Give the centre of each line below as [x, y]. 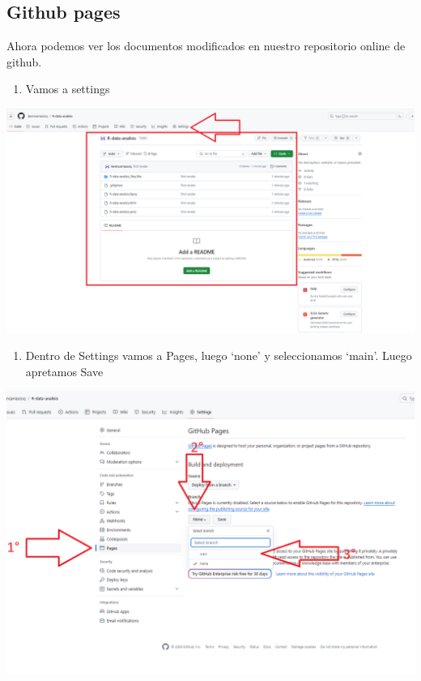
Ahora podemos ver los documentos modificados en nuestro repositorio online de [206, 46]
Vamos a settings [68, 89]
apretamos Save [64, 371]
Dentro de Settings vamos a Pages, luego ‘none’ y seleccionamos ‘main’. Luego [219, 355]
